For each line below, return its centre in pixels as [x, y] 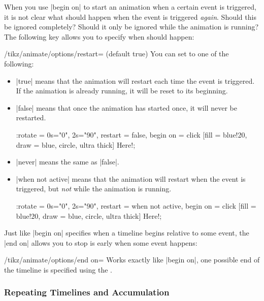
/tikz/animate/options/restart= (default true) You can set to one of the [117, 54]
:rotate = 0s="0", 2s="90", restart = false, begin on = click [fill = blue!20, [131, 134]
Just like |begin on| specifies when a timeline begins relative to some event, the [127, 233]
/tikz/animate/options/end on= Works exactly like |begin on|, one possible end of [132, 260]
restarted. [31, 118]
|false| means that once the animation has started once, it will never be [126, 107]
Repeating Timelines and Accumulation [87, 292]
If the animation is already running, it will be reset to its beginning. [122, 91]
